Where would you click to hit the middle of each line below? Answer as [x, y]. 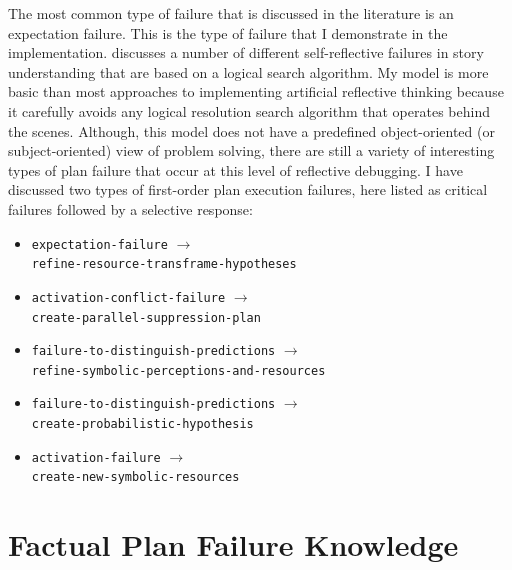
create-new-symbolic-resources [135, 477]
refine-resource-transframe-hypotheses [164, 264]
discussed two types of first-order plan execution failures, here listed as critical [248, 189]
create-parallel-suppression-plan [146, 317]
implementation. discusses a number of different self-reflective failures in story [246, 52]
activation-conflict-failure [128, 297]
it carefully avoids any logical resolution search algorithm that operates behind [249, 110]
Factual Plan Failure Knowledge [233, 544]
